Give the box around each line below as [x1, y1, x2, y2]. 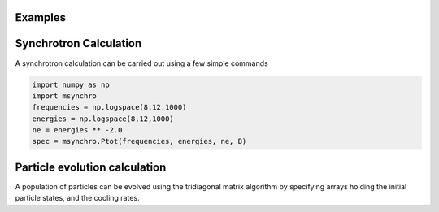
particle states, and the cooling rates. [15, 193, 140, 203]
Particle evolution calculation [15, 160, 167, 174]
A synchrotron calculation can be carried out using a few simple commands [15, 58, 268, 68]
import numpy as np [32, 80, 110, 89]
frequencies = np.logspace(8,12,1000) [32, 102, 187, 112]
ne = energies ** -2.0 [32, 126, 123, 135]
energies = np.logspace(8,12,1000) [32, 114, 174, 123]
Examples [15, 11, 67, 24]
